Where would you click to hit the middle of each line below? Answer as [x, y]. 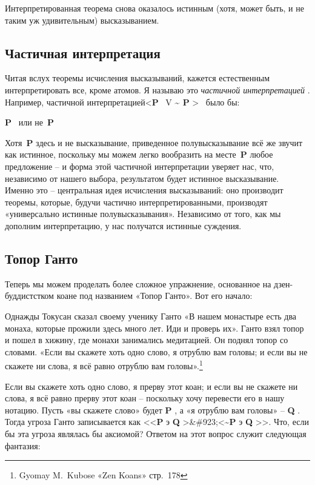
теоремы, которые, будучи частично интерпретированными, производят [136, 202]
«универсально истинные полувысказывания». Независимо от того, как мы [143, 214]
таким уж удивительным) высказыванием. [82, 20]
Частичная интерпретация [83, 52]
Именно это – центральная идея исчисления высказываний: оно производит [144, 190]
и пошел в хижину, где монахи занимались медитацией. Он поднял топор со [147, 340]
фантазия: [23, 445]
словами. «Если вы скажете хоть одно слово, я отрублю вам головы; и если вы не [156, 351]
